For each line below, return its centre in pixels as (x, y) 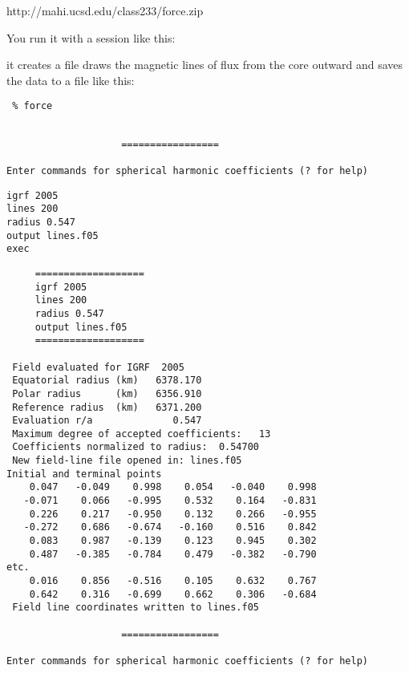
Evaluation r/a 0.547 (107, 421)
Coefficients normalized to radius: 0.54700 (136, 447)
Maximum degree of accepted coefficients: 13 (142, 434)
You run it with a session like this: (91, 37)
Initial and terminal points (84, 474)
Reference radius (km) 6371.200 (107, 407)
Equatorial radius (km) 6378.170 (107, 381)
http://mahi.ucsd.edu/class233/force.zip (105, 10)
